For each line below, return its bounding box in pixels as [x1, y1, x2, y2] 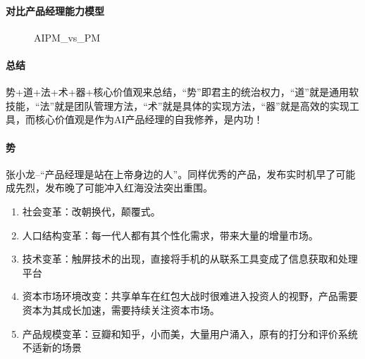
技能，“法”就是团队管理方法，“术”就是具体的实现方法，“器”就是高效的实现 [6, 98, 349, 113]
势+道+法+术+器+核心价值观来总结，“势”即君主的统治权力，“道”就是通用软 [6, 84, 359, 99]
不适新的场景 [22, 340, 82, 355]
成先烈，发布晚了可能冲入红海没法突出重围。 [6, 180, 213, 195]
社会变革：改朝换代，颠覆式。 [22, 203, 161, 218]
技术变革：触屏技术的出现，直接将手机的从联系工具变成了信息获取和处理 [22, 251, 358, 266]
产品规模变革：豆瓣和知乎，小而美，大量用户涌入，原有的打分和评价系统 [22, 326, 358, 341]
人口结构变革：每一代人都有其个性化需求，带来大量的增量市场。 [22, 227, 318, 242]
